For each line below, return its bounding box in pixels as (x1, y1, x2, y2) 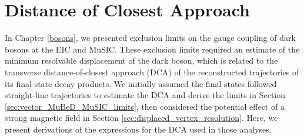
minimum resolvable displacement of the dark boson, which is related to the (5, 54, 278, 67)
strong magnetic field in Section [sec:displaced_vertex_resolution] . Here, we (5, 112, 278, 124)
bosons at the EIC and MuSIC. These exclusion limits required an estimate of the (5, 43, 300, 55)
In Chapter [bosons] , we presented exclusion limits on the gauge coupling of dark (5, 32, 296, 44)
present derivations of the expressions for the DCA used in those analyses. (5, 123, 272, 135)
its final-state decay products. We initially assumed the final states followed (5, 77, 277, 89)
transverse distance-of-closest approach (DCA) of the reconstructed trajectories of (5, 65, 299, 78)
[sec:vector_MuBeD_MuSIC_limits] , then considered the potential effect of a (5, 100, 285, 112)
